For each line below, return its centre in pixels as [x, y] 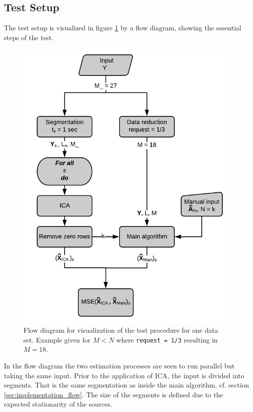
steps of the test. [29, 37]
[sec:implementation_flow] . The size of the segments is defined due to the [114, 394]
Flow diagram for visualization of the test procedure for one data [121, 330]
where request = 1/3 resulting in [167, 339]
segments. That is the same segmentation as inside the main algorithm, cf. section [126, 385]
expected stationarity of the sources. [58, 404]
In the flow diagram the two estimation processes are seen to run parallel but [119, 366]
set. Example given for [57, 339]
